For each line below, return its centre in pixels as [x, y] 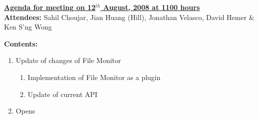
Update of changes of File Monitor [68, 60]
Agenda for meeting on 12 [50, 7]
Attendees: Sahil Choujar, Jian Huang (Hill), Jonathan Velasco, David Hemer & [129, 17]
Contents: [21, 43]
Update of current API [63, 94]
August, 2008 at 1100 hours [151, 7]
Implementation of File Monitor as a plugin [94, 77]
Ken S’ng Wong [28, 27]
